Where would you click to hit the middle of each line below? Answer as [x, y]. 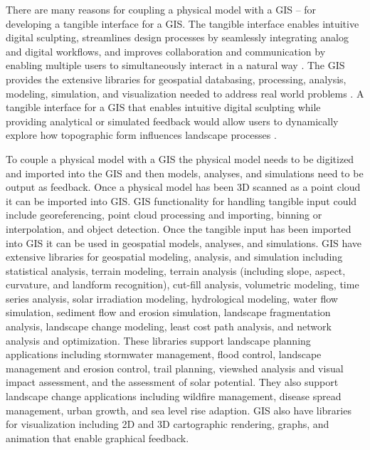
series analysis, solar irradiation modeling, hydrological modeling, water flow [172, 298]
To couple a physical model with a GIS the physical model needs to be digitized [180, 158]
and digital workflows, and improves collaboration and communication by [166, 51]
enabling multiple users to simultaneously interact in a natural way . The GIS [175, 65]
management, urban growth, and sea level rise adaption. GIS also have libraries [179, 410]
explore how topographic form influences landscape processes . [141, 135]
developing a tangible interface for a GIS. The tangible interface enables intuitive [183, 23]
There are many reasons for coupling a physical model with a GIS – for [161, 9]
